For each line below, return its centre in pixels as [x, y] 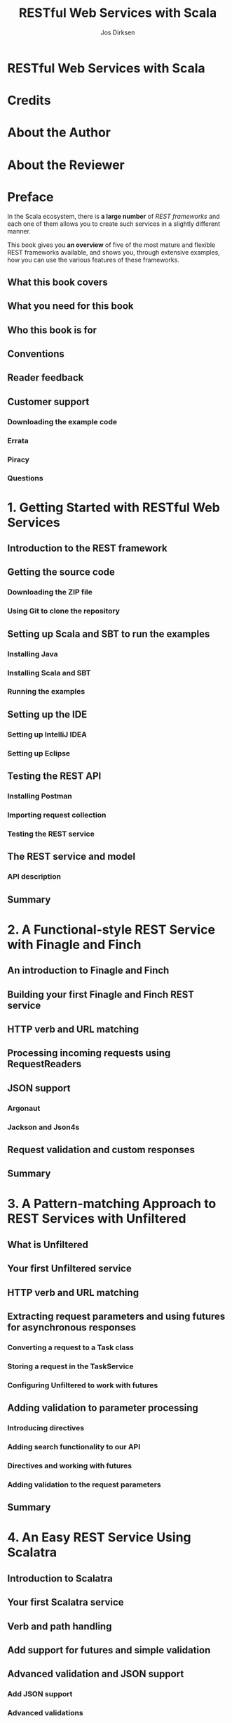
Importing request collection [57, 815]
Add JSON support [40, 1694]
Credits [29, 101]
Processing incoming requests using [89, 1053]
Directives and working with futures [69, 1465]
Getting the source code [61, 572]
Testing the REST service [51, 834]
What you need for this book [70, 306]
